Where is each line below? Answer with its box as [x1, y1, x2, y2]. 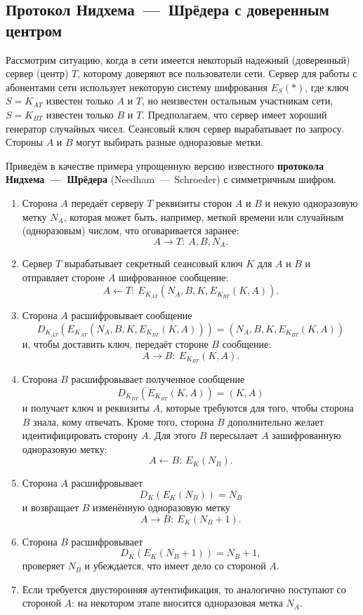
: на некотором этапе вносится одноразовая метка [72, 595, 283, 610]
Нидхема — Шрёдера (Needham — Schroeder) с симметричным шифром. [6, 172, 336, 187]
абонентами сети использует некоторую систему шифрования [6, 79, 268, 94]
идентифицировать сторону [22, 428, 138, 442]
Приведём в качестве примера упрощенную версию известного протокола [6, 158, 324, 173]
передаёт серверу [71, 195, 144, 210]
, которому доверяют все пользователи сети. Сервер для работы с [77, 66, 357, 81]
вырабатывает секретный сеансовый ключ [64, 256, 243, 271]
